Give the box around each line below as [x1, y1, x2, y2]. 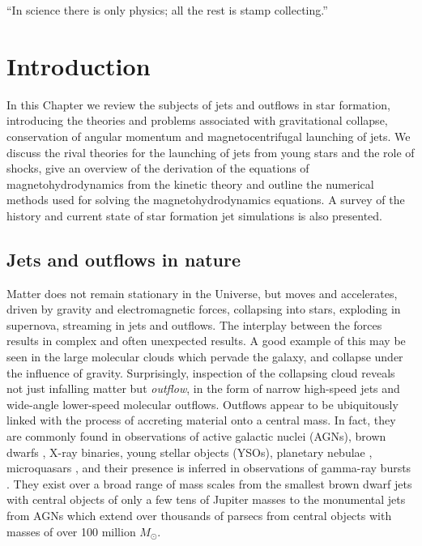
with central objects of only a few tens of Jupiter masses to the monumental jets [6, 491, 406, 508]
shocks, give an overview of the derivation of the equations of [6, 160, 309, 177]
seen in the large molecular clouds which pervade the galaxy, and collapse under [6, 348, 403, 365]
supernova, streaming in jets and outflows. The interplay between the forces [6, 316, 382, 333]
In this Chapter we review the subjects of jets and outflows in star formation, [6, 96, 390, 113]
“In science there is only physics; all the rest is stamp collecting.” [6, 2, 328, 18]
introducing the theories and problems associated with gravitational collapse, [6, 112, 388, 129]
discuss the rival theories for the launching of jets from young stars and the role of [6, 143, 415, 160]
